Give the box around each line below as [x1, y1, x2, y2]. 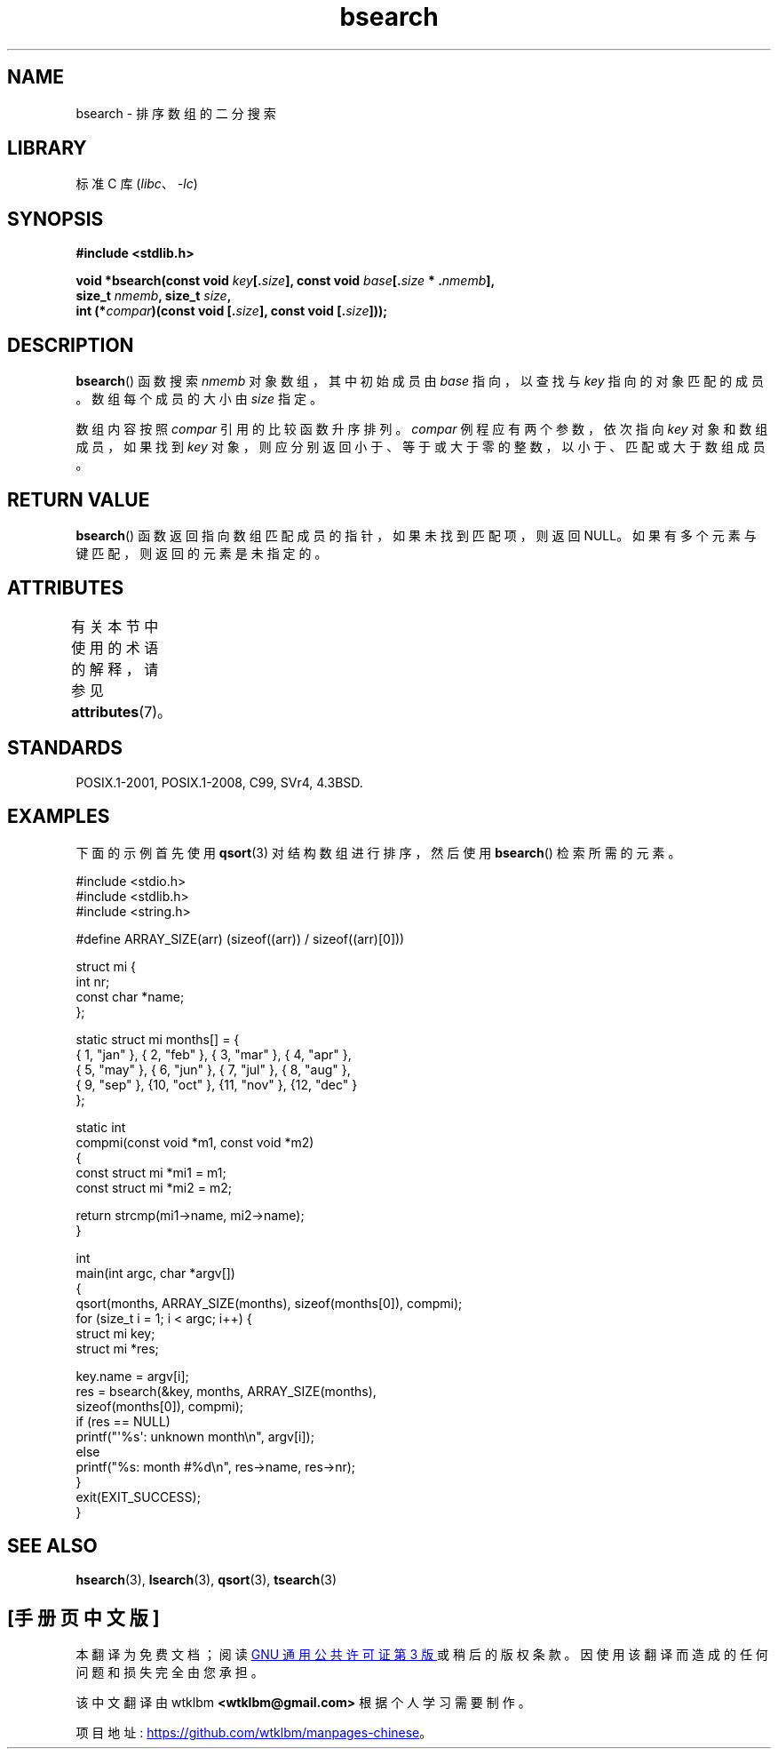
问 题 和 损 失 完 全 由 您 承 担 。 [75, 1664, 264, 1680]
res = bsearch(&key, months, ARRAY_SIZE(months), [75, 1383, 377, 1399]
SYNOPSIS [7, 207, 104, 230]
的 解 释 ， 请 [71, 659, 159, 678]
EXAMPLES [7, 805, 110, 828]
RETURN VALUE [7, 488, 150, 511]
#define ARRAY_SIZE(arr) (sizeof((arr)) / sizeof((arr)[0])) [75, 930, 405, 946]
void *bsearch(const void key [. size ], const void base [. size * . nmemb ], [75, 273, 496, 289]
